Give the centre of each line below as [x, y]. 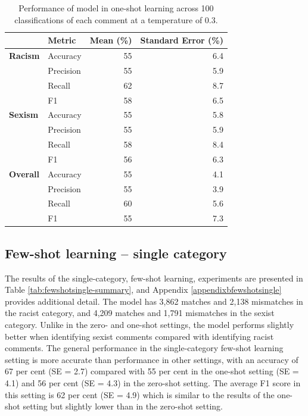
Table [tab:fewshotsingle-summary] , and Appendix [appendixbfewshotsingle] [143, 290]
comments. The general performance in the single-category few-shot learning [144, 348]
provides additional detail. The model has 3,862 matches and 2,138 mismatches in [154, 301]
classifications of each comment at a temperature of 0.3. [116, 19]
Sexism [24, 115]
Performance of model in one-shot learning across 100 [116, 8]
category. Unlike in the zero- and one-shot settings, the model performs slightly [150, 324]
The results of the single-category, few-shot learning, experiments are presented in [154, 278]
